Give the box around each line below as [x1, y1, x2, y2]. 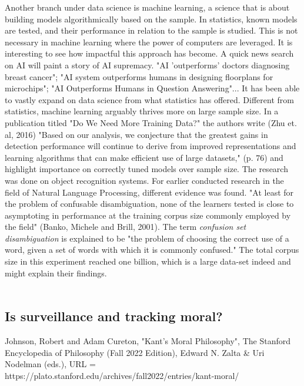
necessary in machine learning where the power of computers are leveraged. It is [5, 35, 293, 48]
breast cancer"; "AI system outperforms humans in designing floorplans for [5, 70, 273, 83]
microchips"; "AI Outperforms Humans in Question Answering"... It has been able [5, 82, 300, 94]
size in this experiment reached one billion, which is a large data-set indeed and [5, 255, 291, 268]
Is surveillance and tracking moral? [5, 307, 223, 325]
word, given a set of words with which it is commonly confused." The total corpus [5, 243, 299, 256]
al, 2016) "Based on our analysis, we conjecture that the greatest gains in [5, 128, 268, 140]
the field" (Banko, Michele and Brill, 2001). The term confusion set [5, 220, 246, 233]
